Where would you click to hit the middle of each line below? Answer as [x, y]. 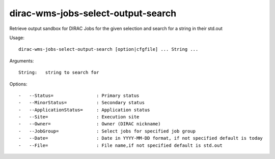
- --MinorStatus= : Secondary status [82, 103]
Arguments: [22, 60]
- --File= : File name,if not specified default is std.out [120, 145]
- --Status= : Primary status [79, 96]
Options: [18, 84]
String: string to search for [59, 73]
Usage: [17, 38]
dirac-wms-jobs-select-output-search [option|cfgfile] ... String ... [108, 49]
